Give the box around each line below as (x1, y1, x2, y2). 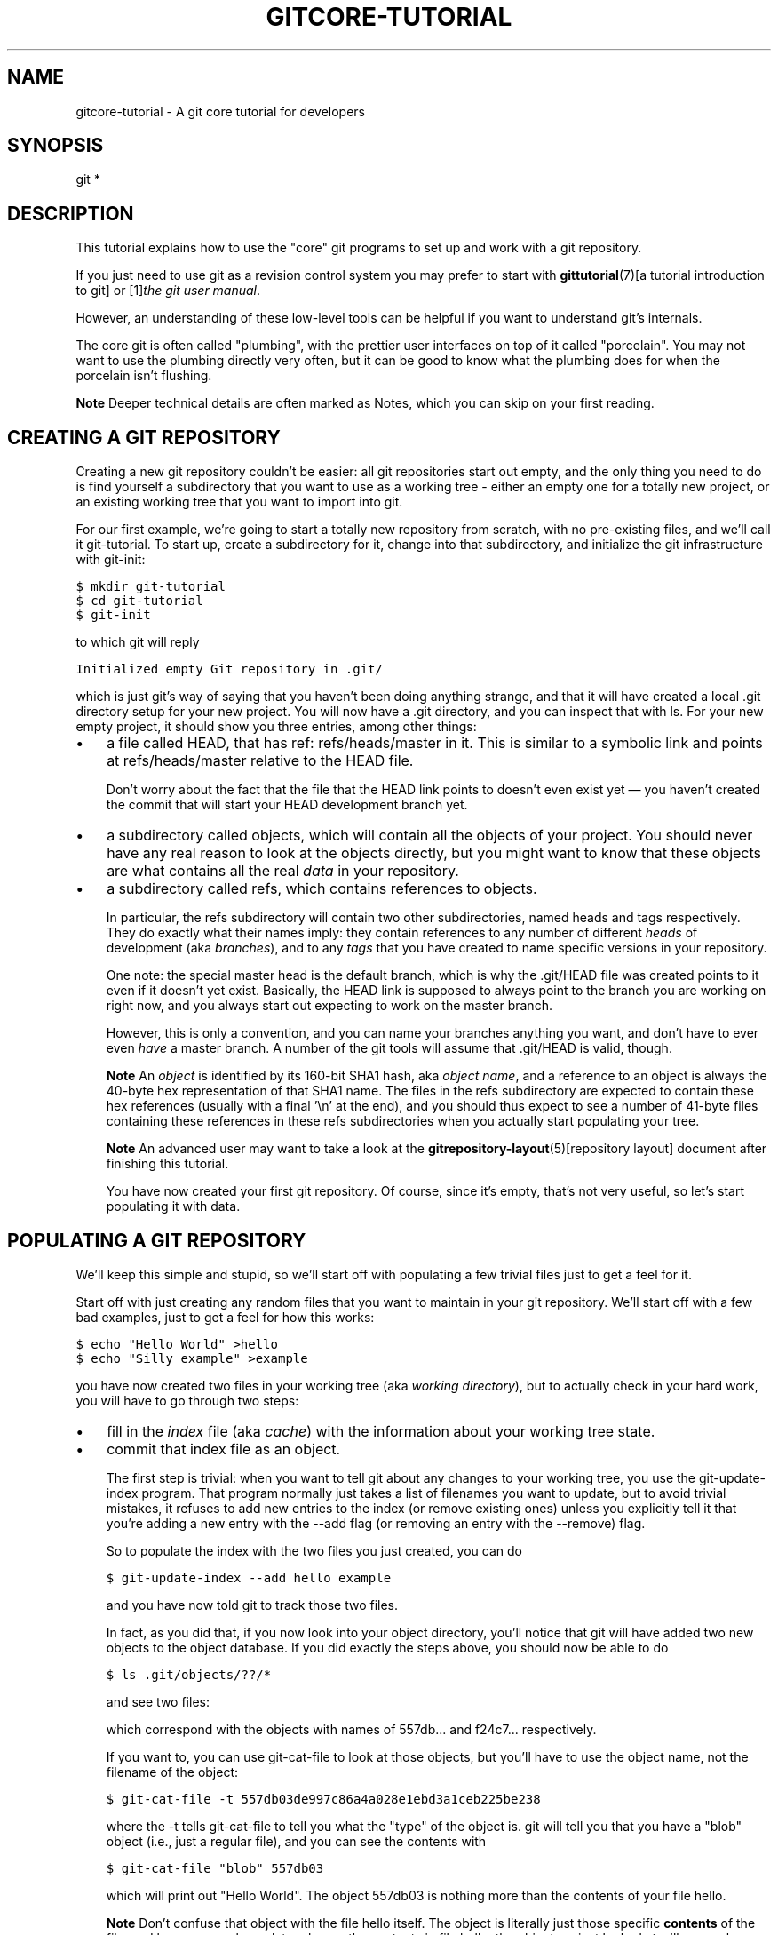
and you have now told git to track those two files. (106, 1597, 399, 1612)
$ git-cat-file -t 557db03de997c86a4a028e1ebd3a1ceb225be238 (106, 1791, 541, 1806)
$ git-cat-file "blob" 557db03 (106, 1860, 324, 1875)
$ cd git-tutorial (75, 593, 203, 609)
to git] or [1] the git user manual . (75, 283, 261, 299)
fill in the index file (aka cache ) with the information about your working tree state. (107, 1421, 655, 1440)
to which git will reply (75, 634, 200, 650)
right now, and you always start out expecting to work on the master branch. (106, 998, 552, 1014)
